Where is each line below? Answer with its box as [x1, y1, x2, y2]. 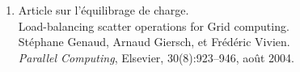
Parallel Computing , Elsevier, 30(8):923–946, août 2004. [18, 49, 295, 66]
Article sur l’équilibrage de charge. [18, 2, 189, 18]
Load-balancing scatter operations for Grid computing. [18, 17, 289, 34]
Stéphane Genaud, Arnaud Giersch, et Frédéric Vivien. [18, 33, 290, 50]
